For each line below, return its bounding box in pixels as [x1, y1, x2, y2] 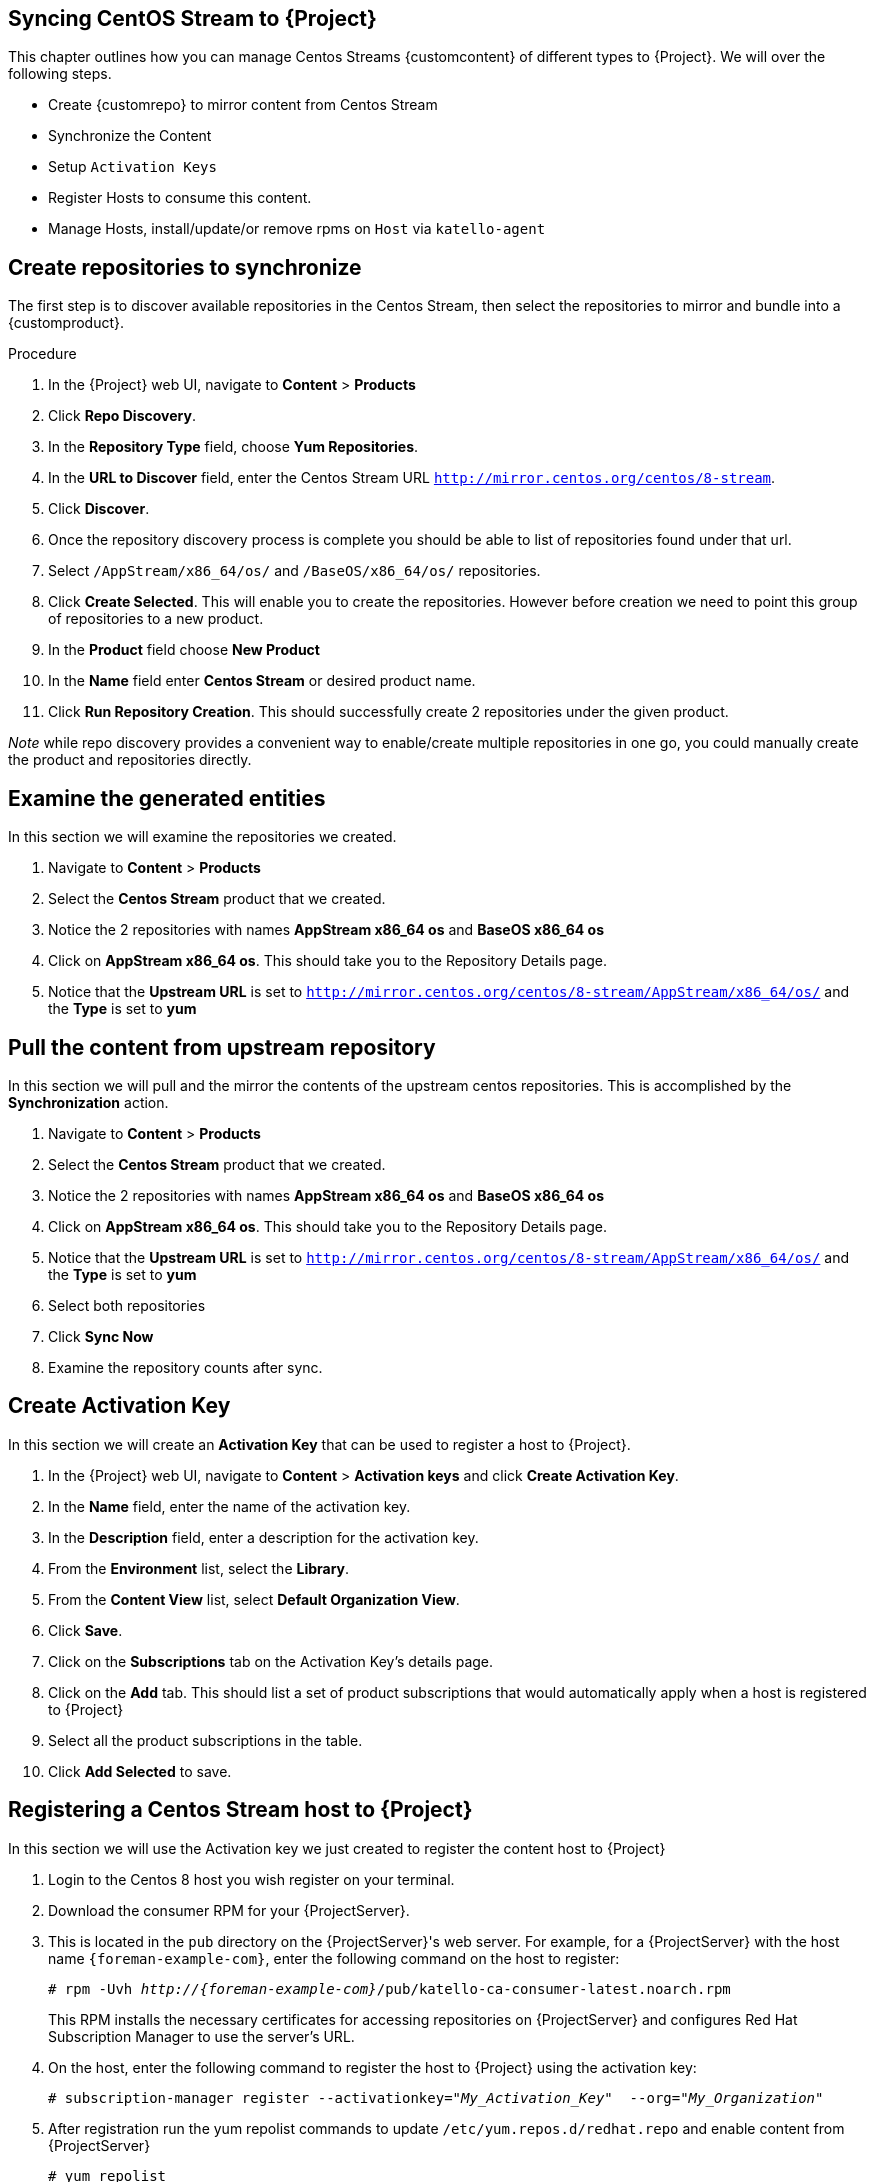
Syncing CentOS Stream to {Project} [8, 6, 377, 31]
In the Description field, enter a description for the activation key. [48, 1528, 479, 1546]
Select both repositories [48, 1296, 206, 1314]
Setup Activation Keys [48, 158, 217, 176]
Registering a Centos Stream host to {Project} [8, 1797, 473, 1823]
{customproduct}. [8, 314, 125, 332]
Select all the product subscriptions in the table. [48, 1731, 363, 1749]
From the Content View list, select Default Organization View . [48, 1590, 460, 1608]
